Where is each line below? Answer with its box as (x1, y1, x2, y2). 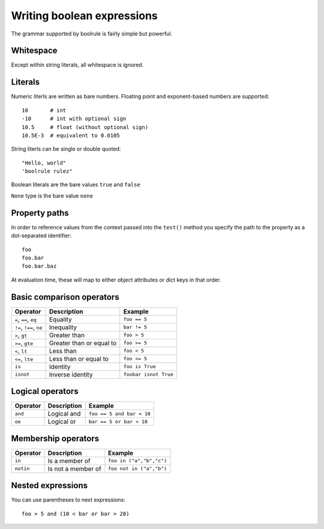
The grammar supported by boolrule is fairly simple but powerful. (11, 30, 173, 37)
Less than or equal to (49, 354, 109, 363)
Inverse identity (49, 370, 93, 378)
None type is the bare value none (11, 192, 93, 199)
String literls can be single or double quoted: (11, 145, 121, 153)
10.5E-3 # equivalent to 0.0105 (22, 132, 120, 139)
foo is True (123, 363, 156, 370)
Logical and (47, 410, 81, 418)
